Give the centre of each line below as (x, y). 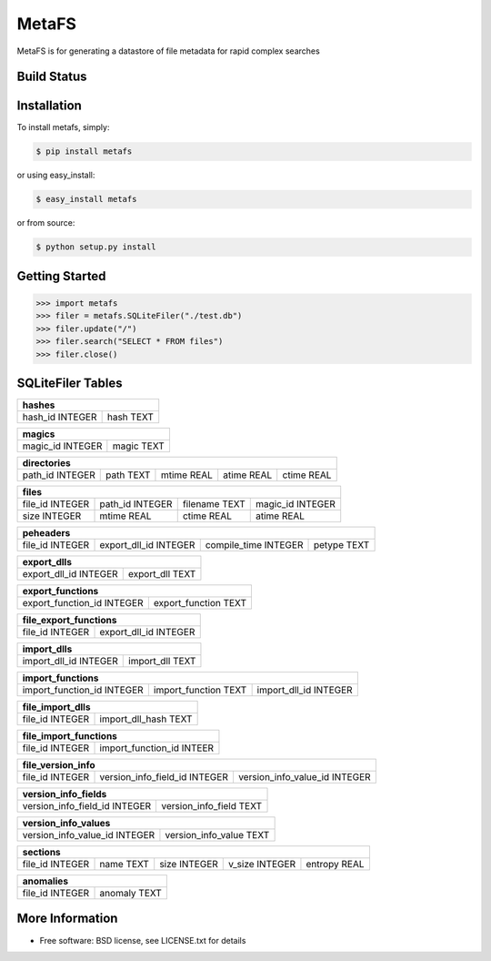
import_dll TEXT (162, 662)
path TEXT (128, 475)
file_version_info (59, 765)
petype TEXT (341, 545)
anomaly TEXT (131, 894)
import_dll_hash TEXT (146, 719)
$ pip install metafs (84, 152)
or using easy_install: (56, 175)
